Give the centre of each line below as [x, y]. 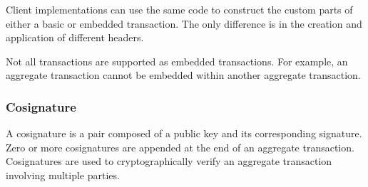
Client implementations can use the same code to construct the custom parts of [179, 9]
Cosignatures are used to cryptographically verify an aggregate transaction [169, 161]
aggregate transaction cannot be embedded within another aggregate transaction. [183, 75]
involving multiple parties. [63, 175]
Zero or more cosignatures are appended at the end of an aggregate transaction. [180, 147]
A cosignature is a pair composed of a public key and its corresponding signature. [184, 133]
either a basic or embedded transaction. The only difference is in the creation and [184, 23]
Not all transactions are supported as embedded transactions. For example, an [177, 61]
